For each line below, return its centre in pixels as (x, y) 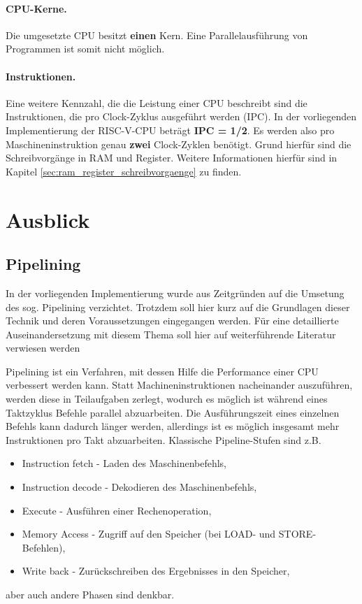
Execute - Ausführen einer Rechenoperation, (117, 510)
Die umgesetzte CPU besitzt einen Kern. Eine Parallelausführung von (157, 35)
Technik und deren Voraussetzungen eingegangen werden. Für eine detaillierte (172, 321)
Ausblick (48, 219)
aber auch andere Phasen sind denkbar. (90, 595)
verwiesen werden (43, 348)
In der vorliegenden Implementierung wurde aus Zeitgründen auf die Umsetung (175, 293)
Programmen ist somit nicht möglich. (85, 49)
